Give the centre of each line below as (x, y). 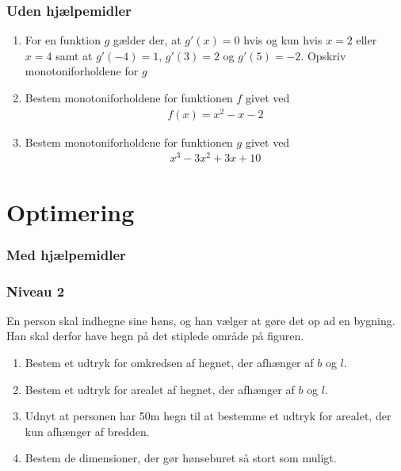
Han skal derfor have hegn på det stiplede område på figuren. (155, 336)
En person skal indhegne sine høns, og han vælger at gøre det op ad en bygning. (201, 320)
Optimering (71, 211)
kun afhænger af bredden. (87, 431)
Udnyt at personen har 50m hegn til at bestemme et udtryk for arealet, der (208, 416)
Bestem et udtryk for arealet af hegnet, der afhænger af (160, 389)
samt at (74, 55)
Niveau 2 (36, 291)
